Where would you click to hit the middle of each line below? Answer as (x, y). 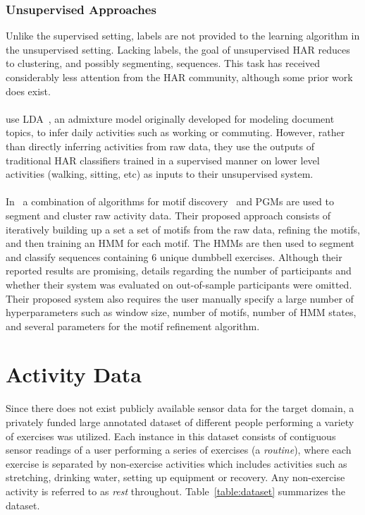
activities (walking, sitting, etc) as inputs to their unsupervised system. (160, 174)
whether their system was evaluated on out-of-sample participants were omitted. (179, 284)
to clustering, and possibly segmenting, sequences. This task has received (163, 63)
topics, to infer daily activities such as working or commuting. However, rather (175, 132)
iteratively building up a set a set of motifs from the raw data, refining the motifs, (183, 229)
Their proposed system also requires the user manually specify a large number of (180, 298)
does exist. (28, 91)
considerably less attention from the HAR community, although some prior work (179, 77)
